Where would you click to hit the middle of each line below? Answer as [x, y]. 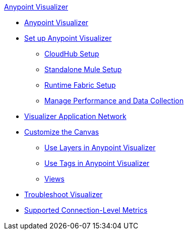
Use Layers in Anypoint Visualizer [100, 148]
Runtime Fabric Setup [80, 85]
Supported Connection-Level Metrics [86, 210]
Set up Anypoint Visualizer [68, 38]
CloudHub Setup [72, 54]
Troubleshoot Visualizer [64, 194]
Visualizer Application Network [75, 116]
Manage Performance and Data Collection [114, 101]
